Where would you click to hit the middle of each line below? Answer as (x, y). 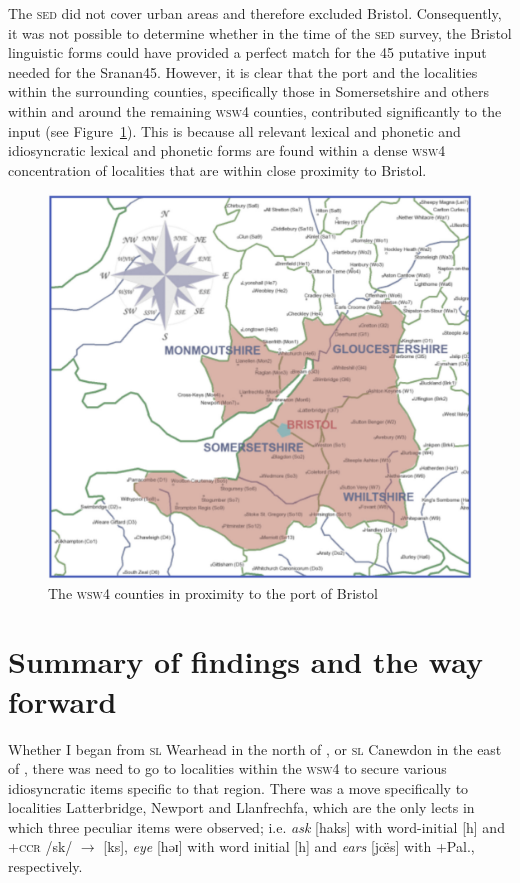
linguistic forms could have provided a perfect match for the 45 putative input (247, 52)
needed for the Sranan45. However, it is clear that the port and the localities (243, 71)
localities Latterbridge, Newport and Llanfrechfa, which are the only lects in (241, 807)
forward (62, 700)
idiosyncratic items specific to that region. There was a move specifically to (238, 787)
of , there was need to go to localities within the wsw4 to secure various (227, 768)
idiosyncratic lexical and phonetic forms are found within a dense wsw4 (227, 150)
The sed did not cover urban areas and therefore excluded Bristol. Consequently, (255, 13)
